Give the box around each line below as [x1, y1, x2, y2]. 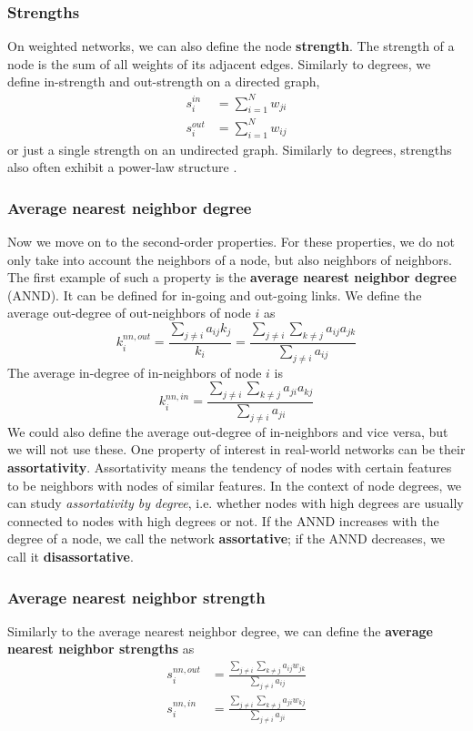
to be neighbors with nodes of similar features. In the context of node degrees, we [7, 475, 462, 494]
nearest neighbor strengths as [7, 639, 195, 658]
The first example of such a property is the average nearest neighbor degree [7, 268, 457, 287]
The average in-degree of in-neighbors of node [7, 362, 262, 381]
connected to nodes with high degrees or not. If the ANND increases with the [7, 511, 439, 530]
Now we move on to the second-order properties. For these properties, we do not [7, 232, 455, 251]
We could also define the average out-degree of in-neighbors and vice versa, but [7, 421, 448, 441]
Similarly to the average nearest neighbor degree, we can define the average [7, 621, 433, 640]
